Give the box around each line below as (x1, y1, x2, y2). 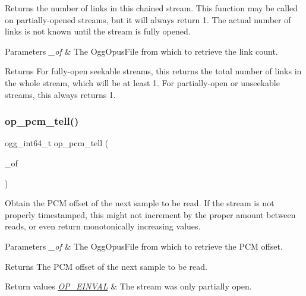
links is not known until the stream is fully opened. (5, 25, 191, 37)
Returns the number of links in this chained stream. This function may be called (5, 2, 298, 14)
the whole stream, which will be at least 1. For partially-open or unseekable (5, 76, 280, 89)
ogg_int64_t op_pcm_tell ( (5, 137, 109, 149)
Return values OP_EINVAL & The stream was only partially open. (5, 280, 252, 292)
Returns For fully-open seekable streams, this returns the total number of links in (5, 65, 302, 77)
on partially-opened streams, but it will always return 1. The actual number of (5, 13, 291, 26)
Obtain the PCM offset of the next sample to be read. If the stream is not (5, 197, 275, 209)
